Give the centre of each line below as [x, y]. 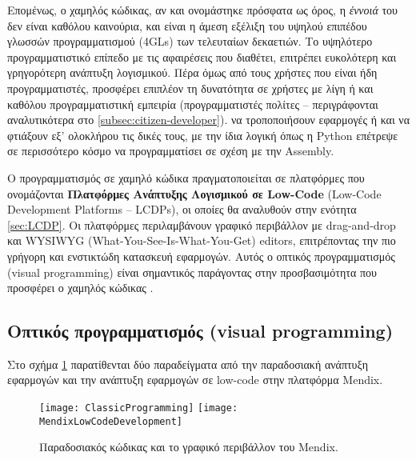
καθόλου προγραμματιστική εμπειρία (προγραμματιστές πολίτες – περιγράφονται [193, 104]
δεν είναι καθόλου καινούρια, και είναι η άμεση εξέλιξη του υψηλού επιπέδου [187, 25]
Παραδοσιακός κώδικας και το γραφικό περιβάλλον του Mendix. [189, 447]
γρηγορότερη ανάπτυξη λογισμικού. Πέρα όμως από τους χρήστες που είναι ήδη [192, 72]
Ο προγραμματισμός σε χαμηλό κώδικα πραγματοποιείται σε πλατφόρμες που [186, 177]
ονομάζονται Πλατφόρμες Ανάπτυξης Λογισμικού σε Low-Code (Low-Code [194, 193]
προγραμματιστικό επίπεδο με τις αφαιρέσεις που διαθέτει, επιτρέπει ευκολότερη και [202, 56]
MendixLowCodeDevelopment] [111, 421]
